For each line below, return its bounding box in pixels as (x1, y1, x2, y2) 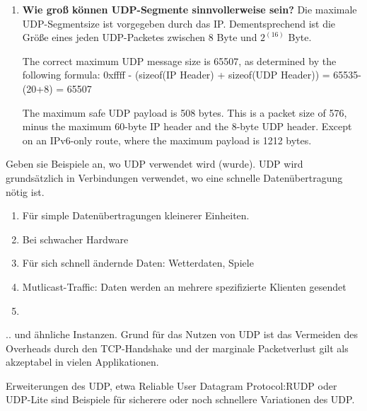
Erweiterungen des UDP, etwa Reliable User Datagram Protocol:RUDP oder (6, 378, 337, 393)
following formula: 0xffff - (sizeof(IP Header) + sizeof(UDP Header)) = (22, 67, 330, 82)
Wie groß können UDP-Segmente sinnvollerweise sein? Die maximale (22, 2, 357, 16)
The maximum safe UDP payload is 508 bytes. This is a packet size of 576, (22, 105, 347, 120)
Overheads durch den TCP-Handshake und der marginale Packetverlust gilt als (6, 340, 349, 355)
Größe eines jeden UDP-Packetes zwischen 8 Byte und (22, 30, 257, 45)
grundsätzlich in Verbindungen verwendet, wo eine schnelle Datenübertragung (6, 170, 343, 185)
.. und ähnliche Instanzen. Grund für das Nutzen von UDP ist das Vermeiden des (6, 327, 359, 342)
